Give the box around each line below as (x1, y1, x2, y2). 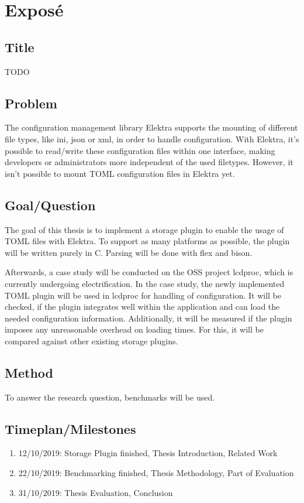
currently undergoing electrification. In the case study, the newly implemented (5, 277, 285, 289)
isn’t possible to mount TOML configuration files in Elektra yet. (5, 167, 235, 179)
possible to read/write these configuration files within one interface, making (5, 144, 275, 156)
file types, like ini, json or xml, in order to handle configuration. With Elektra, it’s (5, 132, 299, 145)
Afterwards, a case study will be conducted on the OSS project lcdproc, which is (5, 266, 293, 278)
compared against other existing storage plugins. (5, 334, 178, 347)
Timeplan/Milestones (5, 419, 136, 437)
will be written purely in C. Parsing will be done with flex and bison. (5, 246, 253, 258)
